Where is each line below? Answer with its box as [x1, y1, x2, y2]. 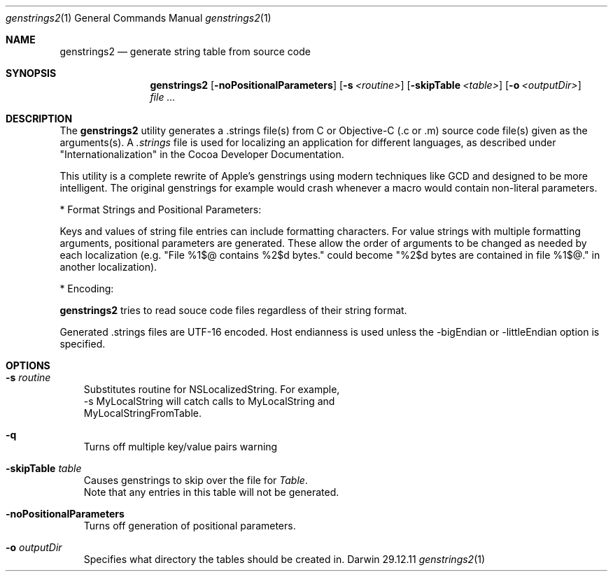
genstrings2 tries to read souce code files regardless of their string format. [59, 304, 407, 316]
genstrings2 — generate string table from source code [59, 45, 311, 57]
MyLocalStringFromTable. [83, 407, 202, 419]
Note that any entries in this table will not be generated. [83, 486, 339, 498]
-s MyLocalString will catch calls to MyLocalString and [83, 395, 335, 407]
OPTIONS [6, 359, 50, 371]
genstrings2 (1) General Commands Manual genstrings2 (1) [6, 12, 272, 24]
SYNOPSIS [6, 67, 57, 79]
